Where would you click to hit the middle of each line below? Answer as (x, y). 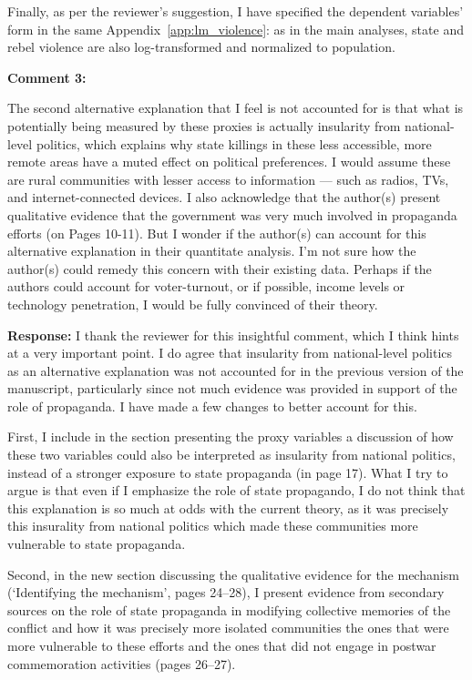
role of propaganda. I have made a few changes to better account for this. (212, 406)
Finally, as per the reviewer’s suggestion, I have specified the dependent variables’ (236, 11)
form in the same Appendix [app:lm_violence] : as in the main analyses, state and (236, 29)
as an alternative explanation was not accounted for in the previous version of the (236, 370)
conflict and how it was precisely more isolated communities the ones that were (228, 628)
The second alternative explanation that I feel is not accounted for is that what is (236, 108)
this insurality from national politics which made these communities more (213, 526)
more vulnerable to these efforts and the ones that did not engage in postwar (222, 645)
